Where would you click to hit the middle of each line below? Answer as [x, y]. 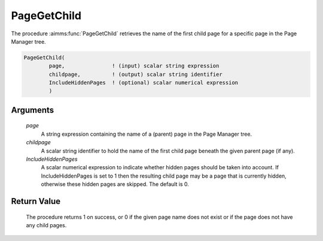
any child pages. [46, 225]
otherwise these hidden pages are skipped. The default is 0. [115, 184]
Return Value [36, 201]
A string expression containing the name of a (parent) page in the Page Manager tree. [147, 134]
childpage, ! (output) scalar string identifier [135, 74]
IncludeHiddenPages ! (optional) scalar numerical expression [144, 83]
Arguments [33, 110]
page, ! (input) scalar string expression [134, 66]
